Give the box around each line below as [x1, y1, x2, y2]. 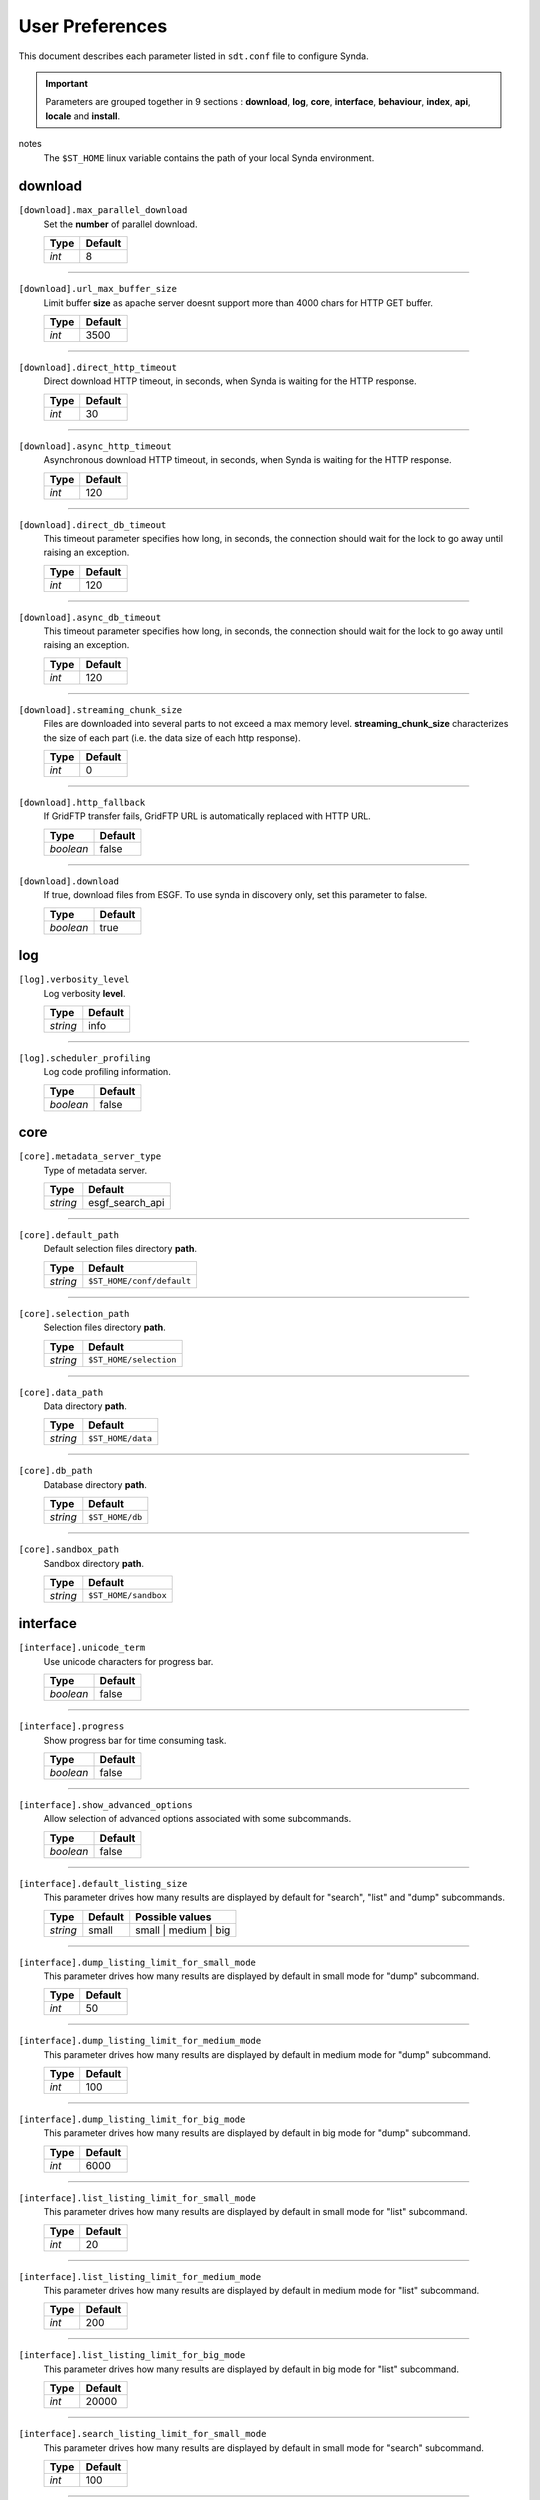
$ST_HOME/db [88, 1511, 143, 1522]
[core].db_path [18, 1465, 94, 1477]
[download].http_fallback [18, 797, 146, 809]
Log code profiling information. [43, 1066, 172, 1078]
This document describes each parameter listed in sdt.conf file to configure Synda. [18, 50, 369, 62]
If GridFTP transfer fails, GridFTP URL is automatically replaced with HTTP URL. [43, 810, 372, 822]
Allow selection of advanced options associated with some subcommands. [43, 1813, 352, 1825]
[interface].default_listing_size [18, 1878, 188, 1889]
